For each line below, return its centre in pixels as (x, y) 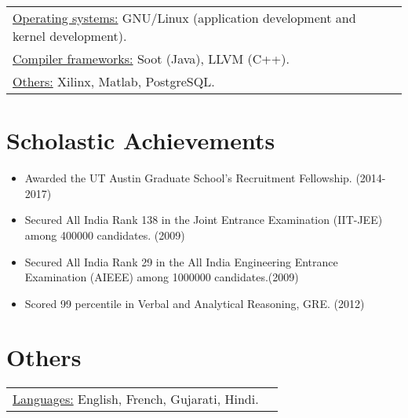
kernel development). (70, 36)
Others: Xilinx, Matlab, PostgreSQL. (114, 81)
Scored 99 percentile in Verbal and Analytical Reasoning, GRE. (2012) (195, 303)
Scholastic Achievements (141, 140)
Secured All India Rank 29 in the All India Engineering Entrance (181, 261)
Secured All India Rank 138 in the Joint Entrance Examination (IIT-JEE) (204, 220)
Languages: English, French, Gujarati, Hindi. (136, 399)
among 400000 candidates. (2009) (105, 235)
